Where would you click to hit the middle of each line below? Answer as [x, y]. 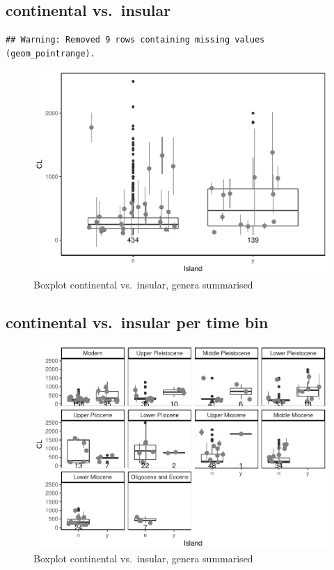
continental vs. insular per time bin [137, 322]
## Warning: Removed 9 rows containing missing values [135, 40]
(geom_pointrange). [50, 53]
